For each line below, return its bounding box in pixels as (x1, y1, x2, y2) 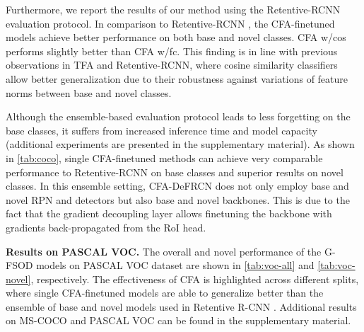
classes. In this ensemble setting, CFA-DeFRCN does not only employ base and (6, 178, 349, 193)
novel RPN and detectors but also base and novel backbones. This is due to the (6, 192, 350, 207)
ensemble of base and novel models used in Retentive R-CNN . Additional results (6, 299, 357, 314)
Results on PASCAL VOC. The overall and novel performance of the (6, 244, 322, 258)
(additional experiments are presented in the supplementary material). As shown (6, 137, 355, 151)
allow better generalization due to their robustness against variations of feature (6, 71, 348, 86)
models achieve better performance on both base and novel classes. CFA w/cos (6, 30, 346, 45)
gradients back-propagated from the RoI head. (6, 219, 206, 234)
